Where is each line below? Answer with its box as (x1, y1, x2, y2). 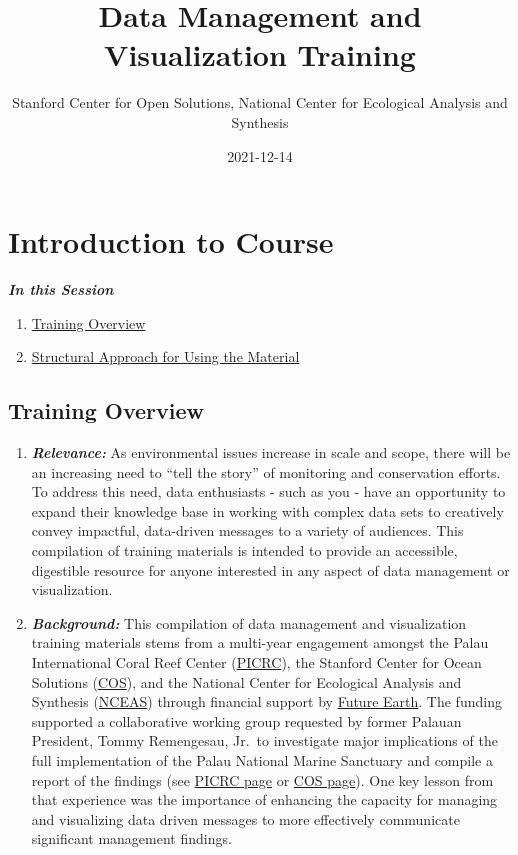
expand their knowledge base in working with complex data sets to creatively (31, 500, 504, 521)
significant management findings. (31, 828, 232, 849)
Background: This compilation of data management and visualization (31, 612, 467, 633)
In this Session (8, 279, 114, 300)
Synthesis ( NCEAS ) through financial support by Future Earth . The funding (31, 691, 502, 712)
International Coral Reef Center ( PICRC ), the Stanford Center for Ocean (31, 651, 482, 672)
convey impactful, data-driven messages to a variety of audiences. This (31, 520, 464, 541)
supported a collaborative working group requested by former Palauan (31, 710, 462, 731)
